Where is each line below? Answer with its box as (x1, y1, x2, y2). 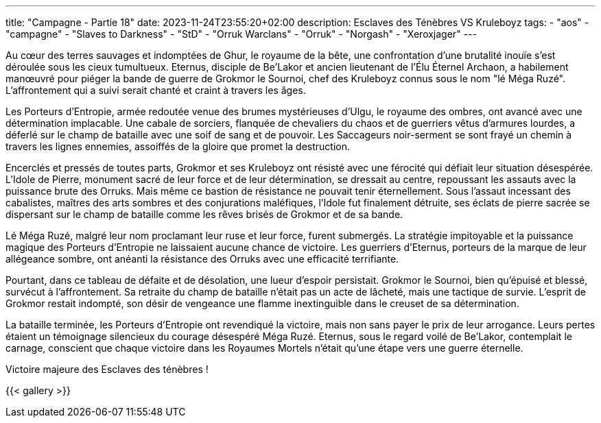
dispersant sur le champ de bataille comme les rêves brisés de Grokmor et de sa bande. (5, 208, 403, 220)
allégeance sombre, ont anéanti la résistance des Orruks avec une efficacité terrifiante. (5, 253, 399, 265)
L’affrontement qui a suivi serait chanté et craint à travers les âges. (5, 84, 306, 96)
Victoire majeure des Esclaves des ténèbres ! (5, 363, 209, 375)
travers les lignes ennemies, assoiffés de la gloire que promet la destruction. (5, 141, 351, 152)
